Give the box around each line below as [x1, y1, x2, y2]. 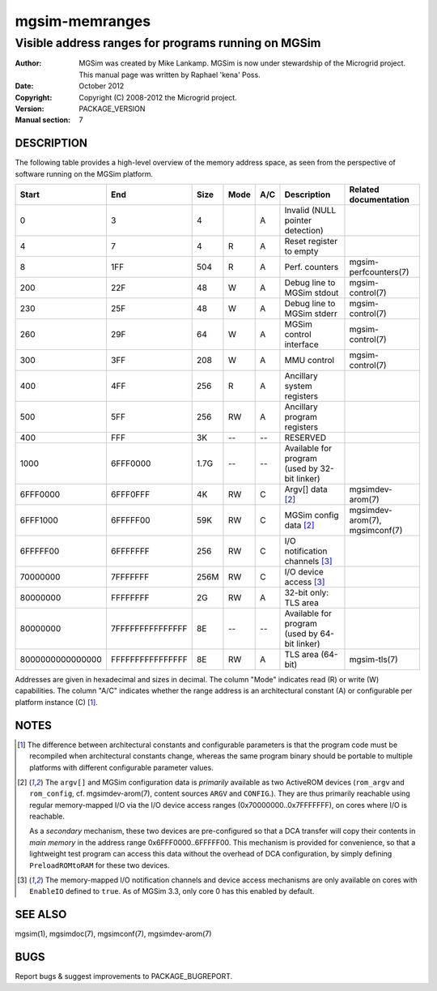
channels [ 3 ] [284, 556, 333, 567]
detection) [284, 225, 324, 237]
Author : [15, 58, 42, 68]
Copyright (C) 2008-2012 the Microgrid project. [78, 92, 238, 102]
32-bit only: [284, 587, 329, 599]
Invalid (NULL [284, 205, 337, 216]
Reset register [284, 236, 338, 247]
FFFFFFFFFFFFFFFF [110, 654, 188, 665]
